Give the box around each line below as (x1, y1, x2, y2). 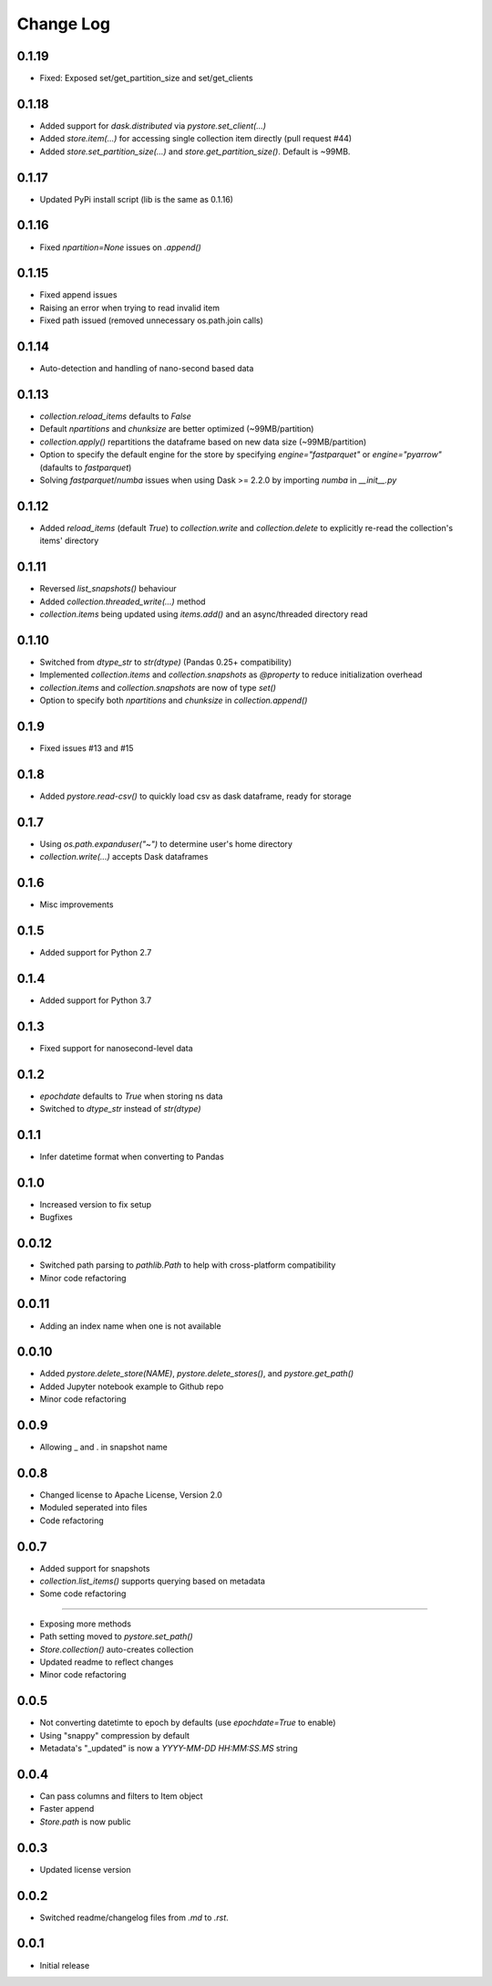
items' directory (39, 535, 99, 547)
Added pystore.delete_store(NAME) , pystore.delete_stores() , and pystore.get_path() (39, 1368, 354, 1379)
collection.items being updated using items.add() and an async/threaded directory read (39, 609, 368, 620)
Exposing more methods (39, 1618, 132, 1629)
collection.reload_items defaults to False (39, 411, 191, 422)
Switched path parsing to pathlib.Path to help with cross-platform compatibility (39, 1260, 336, 1270)
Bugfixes (39, 1212, 73, 1223)
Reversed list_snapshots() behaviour (39, 583, 177, 594)
